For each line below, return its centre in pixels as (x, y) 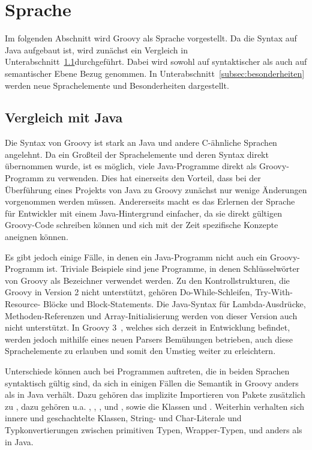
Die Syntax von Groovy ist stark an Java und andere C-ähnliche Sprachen (141, 142)
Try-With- (274, 292)
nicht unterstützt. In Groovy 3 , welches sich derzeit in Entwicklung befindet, (148, 327)
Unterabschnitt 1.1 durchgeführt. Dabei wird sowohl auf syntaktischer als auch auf (156, 61)
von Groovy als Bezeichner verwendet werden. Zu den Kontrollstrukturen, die (147, 280)
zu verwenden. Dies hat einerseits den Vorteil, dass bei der (154, 178)
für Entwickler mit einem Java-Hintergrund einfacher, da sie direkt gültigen (143, 213)
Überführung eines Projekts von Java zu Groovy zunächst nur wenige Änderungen (156, 189)
